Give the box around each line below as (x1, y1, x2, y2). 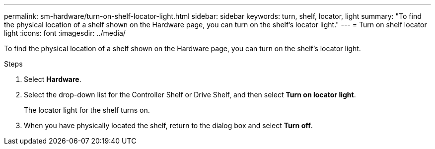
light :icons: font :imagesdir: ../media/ (4, 29, 126, 37)
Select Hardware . (24, 75, 81, 83)
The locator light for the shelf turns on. (24, 106, 150, 114)
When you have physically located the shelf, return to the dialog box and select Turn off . (24, 121, 313, 130)
